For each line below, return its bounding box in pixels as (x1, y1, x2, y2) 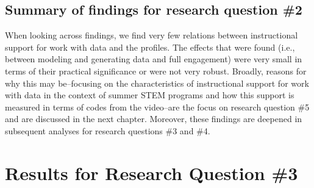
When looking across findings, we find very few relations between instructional (5, 29, 298, 42)
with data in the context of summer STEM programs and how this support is (5, 89, 294, 101)
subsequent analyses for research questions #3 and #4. (5, 124, 210, 137)
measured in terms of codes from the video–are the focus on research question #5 (5, 100, 310, 113)
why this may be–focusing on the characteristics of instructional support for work (5, 76, 309, 89)
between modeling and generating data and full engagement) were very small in (5, 52, 302, 65)
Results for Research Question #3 (5, 160, 298, 185)
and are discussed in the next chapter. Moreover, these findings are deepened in (5, 112, 302, 125)
